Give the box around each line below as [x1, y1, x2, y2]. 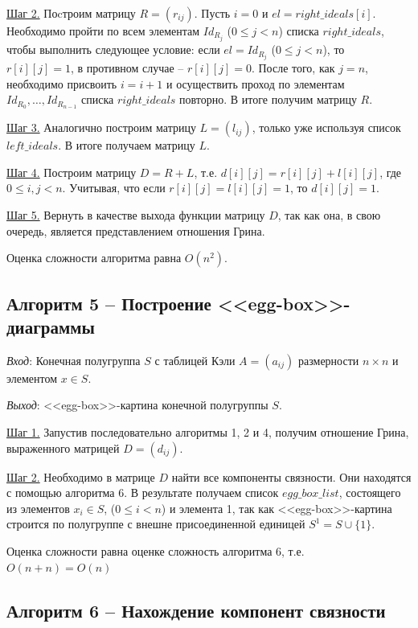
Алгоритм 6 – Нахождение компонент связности [6, 597, 386, 622]
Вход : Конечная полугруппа [6, 351, 141, 368]
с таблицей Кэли [154, 351, 236, 368]
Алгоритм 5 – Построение [6, 290, 211, 315]
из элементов [6, 499, 70, 516]
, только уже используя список [252, 119, 401, 136]
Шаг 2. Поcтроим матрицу [6, 5, 136, 21]
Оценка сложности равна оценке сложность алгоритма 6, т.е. [6, 542, 305, 559]
